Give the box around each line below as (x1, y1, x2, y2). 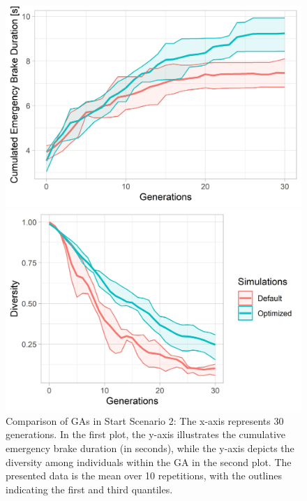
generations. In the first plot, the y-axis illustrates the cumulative (6, 427, 286, 442)
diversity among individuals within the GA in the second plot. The (6, 454, 292, 469)
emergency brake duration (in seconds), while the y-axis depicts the (6, 440, 294, 455)
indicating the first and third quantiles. (6, 481, 173, 496)
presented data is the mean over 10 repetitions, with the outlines (6, 468, 282, 483)
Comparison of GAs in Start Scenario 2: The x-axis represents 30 (6, 413, 284, 428)
